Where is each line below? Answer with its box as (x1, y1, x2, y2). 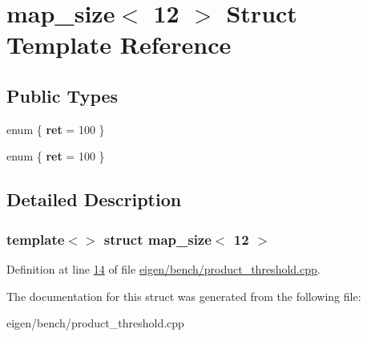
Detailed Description (6, 187, 182, 212)
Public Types (6, 83, 119, 108)
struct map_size (103, 229, 212, 249)
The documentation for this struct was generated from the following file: (6, 287, 361, 304)
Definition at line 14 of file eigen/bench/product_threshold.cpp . (6, 260, 321, 277)
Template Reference (6, 28, 232, 61)
